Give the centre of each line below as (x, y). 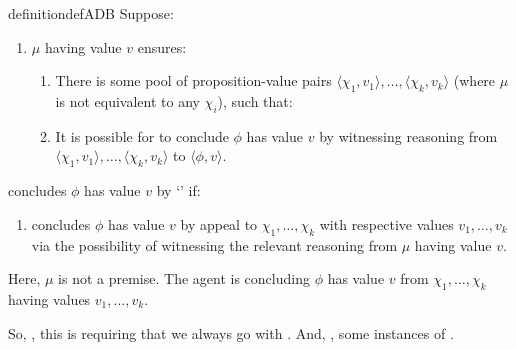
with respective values (386, 223)
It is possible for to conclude (142, 135)
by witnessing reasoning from (408, 135)
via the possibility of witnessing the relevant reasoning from (214, 244)
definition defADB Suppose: (91, 13)
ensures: (162, 46)
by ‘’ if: (178, 190)
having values (49, 298)
